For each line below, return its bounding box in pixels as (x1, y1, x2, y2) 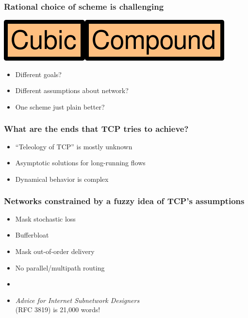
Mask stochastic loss (15, 213, 76, 223)
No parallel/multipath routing (15, 262, 105, 272)
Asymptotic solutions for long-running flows (15, 158, 146, 168)
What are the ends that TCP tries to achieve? (4, 122, 189, 134)
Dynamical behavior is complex (15, 174, 109, 184)
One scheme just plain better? (15, 102, 105, 111)
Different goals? (15, 69, 62, 79)
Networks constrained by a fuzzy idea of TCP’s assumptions (4, 194, 245, 207)
